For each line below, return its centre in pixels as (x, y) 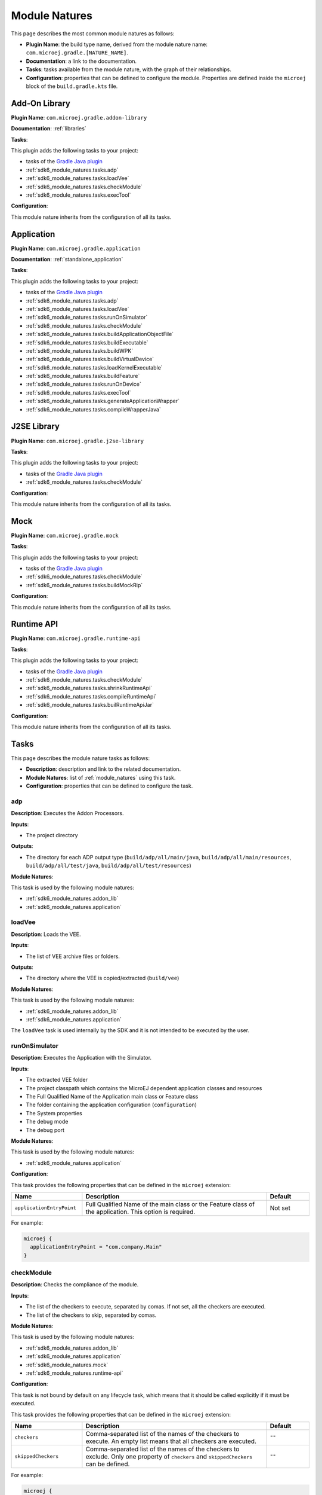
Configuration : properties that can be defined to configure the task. (109, 786)
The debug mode (47, 1122)
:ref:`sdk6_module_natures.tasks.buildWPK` (80, 350)
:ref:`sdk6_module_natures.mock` (67, 1365)
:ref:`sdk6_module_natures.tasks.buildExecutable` (87, 342)
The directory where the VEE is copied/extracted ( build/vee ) (103, 978)
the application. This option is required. (140, 1212)
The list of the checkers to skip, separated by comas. (91, 1315)
